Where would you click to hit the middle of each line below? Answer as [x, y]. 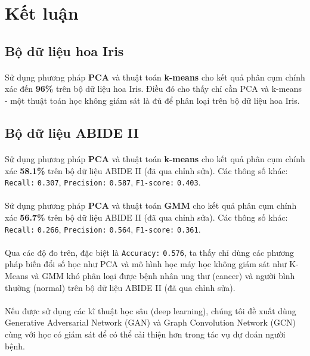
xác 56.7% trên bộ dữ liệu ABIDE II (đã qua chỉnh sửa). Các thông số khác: [146, 217]
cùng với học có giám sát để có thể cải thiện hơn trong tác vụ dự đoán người [145, 334]
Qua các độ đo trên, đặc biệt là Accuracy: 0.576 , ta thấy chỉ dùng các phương [149, 252]
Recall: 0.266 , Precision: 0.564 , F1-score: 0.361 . [103, 229]
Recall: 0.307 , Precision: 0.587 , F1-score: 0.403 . [103, 182]
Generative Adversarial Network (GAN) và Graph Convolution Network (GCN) [150, 322]
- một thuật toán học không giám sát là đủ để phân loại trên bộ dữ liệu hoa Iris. [152, 100]
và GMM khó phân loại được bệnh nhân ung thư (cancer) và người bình [163, 276]
